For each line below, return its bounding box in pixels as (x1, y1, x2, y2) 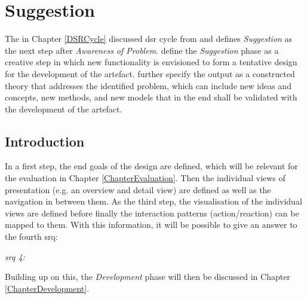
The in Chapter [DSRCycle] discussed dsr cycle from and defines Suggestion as (5, 32, 293, 45)
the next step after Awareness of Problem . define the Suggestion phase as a (5, 44, 279, 56)
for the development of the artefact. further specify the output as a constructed (5, 67, 295, 80)
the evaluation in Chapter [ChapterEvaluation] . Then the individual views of (5, 172, 285, 184)
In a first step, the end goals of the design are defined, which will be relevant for (5, 160, 298, 172)
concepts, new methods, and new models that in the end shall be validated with (5, 91, 297, 103)
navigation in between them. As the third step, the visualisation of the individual (5, 195, 302, 208)
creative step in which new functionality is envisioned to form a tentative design (5, 56, 297, 68)
